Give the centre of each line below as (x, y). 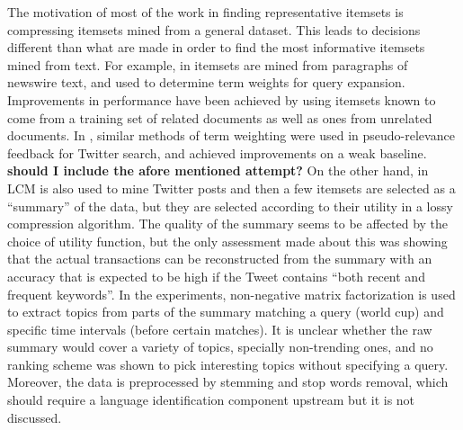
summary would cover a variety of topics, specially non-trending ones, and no (220, 347)
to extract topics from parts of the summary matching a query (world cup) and (226, 312)
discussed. (35, 417)
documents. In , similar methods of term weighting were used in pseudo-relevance (231, 135)
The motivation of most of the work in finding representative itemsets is (205, 12)
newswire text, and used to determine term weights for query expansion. (206, 82)
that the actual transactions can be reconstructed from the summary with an (220, 259)
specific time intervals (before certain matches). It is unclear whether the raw (220, 329)
